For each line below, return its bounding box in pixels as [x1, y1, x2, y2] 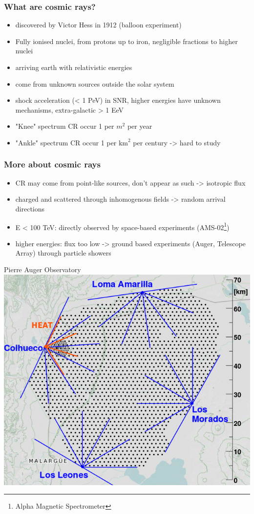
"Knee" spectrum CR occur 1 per [15, 121, 114, 131]
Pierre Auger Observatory [4, 264, 81, 274]
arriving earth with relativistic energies [15, 62, 132, 72]
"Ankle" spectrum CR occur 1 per [15, 137, 117, 147]
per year [127, 121, 152, 131]
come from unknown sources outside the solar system [15, 78, 174, 89]
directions [15, 203, 45, 213]
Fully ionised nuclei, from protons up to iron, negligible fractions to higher [15, 36, 238, 46]
